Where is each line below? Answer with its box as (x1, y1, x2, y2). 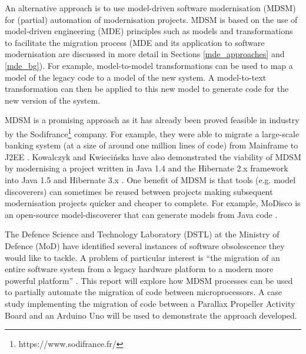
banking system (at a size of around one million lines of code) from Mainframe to (5, 139, 298, 151)
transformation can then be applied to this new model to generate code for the (5, 82, 289, 95)
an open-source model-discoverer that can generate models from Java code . (5, 208, 278, 220)
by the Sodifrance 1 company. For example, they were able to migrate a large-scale (5, 125, 300, 140)
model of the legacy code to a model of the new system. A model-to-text (5, 71, 267, 83)
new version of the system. (5, 94, 101, 106)
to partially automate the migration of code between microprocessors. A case (5, 286, 282, 298)
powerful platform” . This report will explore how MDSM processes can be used (5, 274, 293, 286)
